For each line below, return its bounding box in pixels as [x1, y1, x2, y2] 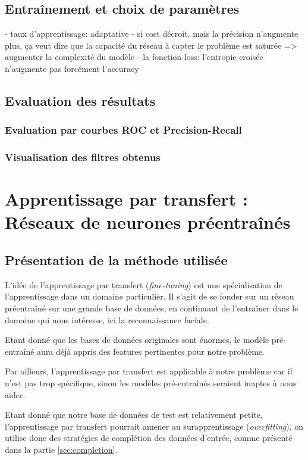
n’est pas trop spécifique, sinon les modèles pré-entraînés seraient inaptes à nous [5, 376, 297, 389]
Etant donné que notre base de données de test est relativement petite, [5, 408, 263, 421]
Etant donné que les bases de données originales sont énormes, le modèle [5, 333, 269, 346]
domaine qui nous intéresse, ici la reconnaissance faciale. [5, 313, 209, 326]
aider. [5, 388, 26, 401]
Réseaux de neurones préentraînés [5, 210, 291, 234]
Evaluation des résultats [5, 91, 156, 109]
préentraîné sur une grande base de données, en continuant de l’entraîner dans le [5, 302, 298, 314]
